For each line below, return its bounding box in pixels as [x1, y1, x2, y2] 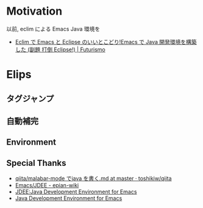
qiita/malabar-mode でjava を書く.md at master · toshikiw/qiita [15, 175, 172, 182]
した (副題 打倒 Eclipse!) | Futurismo [15, 46, 105, 53]
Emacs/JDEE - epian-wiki [15, 182, 79, 189]
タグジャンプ [6, 93, 54, 104]
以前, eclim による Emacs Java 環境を [6, 25, 101, 32]
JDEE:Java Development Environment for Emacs [15, 188, 137, 196]
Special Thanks [6, 157, 66, 168]
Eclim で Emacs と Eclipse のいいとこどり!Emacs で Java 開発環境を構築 [15, 38, 197, 45]
